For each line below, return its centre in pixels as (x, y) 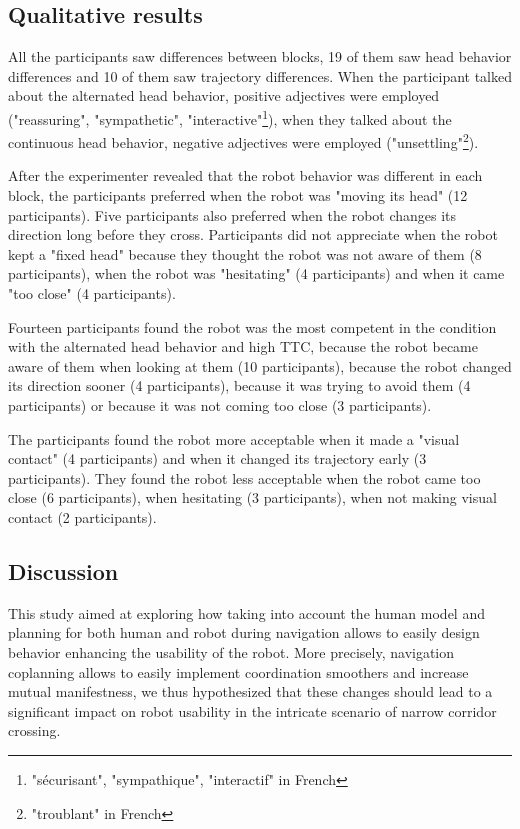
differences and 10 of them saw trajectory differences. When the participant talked (260, 75)
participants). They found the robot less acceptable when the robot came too (244, 477)
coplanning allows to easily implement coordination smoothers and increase (238, 671)
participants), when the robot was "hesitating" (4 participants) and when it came (256, 273)
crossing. (34, 730)
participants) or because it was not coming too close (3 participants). (220, 405)
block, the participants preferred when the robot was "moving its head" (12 (238, 195)
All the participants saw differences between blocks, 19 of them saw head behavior (260, 56)
